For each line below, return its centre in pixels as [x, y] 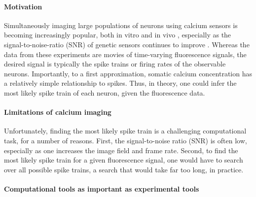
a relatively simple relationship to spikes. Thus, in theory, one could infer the [120, 83]
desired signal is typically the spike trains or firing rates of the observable [115, 64]
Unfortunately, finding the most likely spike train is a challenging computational [125, 131]
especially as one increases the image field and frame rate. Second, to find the [121, 150]
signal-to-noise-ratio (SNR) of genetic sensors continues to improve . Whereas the [127, 44]
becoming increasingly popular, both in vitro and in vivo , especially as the [118, 35]
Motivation [23, 6]
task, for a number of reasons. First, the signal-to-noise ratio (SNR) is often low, [126, 140]
